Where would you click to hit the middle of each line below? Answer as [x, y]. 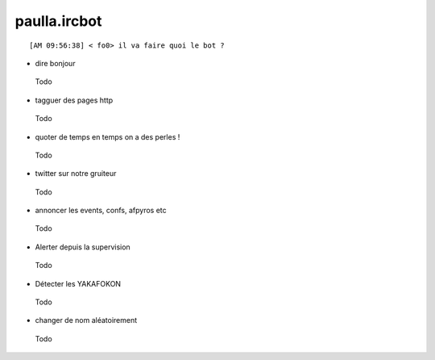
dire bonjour [55, 63]
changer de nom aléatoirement [86, 320]
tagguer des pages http [74, 100]
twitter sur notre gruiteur [76, 174]
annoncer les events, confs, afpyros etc [101, 211]
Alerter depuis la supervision [83, 247]
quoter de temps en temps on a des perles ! [108, 136]
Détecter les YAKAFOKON [78, 283]
